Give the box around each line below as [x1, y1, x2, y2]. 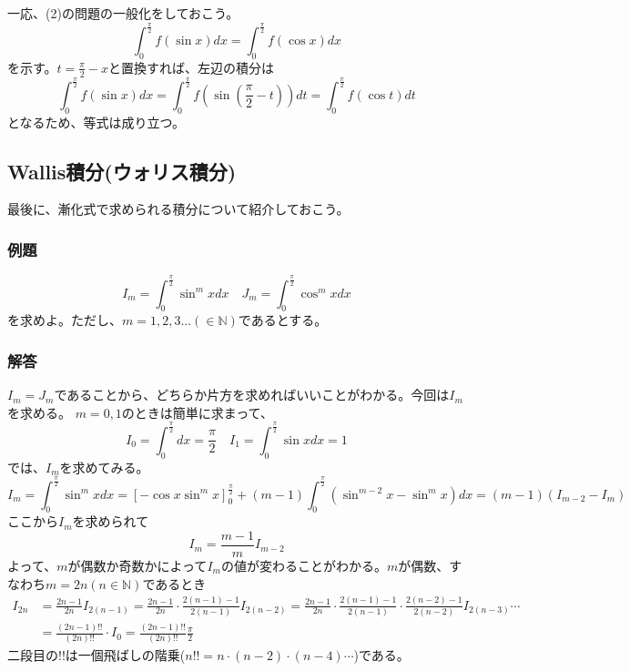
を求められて [72, 512, 149, 531]
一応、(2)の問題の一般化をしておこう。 [7, 3, 239, 22]
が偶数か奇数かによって [67, 555, 208, 574]
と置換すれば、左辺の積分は [108, 57, 275, 76]
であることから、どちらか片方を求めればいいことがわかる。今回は [54, 385, 450, 404]
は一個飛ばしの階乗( [65, 646, 186, 665]
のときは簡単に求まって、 [121, 402, 273, 422]
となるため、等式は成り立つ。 [7, 112, 186, 131]
